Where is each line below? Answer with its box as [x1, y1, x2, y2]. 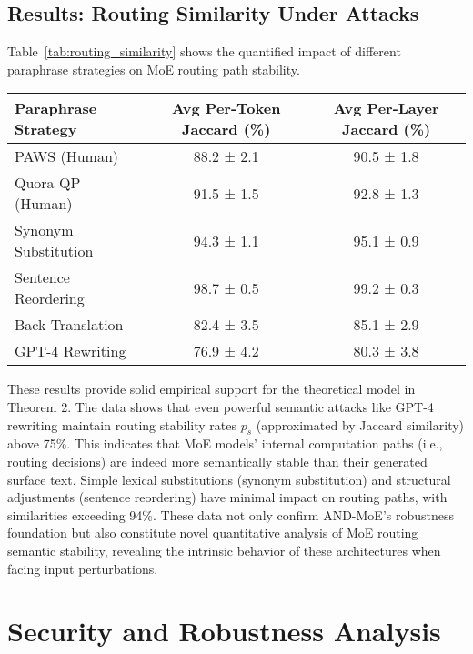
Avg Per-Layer [333, 97, 439, 119]
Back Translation [15, 314, 124, 336]
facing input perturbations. [7, 558, 158, 578]
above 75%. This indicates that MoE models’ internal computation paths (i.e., [7, 434, 443, 453]
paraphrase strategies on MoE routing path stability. [7, 59, 300, 78]
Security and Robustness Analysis [7, 612, 441, 649]
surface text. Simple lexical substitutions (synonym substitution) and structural [7, 469, 451, 488]
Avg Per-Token [171, 97, 281, 119]
